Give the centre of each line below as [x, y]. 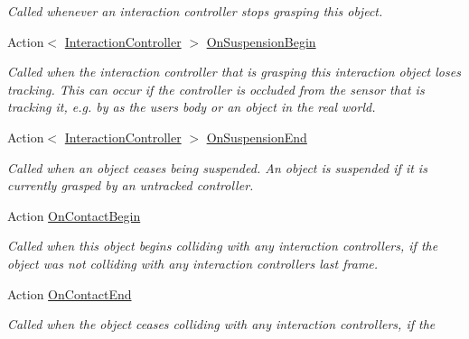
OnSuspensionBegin [261, 41]
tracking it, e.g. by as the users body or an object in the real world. [192, 107]
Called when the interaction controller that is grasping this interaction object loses [234, 72]
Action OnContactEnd [70, 293]
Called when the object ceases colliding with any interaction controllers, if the [221, 324]
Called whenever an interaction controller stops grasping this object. [195, 11]
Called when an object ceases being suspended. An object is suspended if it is [217, 167]
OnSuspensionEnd [257, 137]
